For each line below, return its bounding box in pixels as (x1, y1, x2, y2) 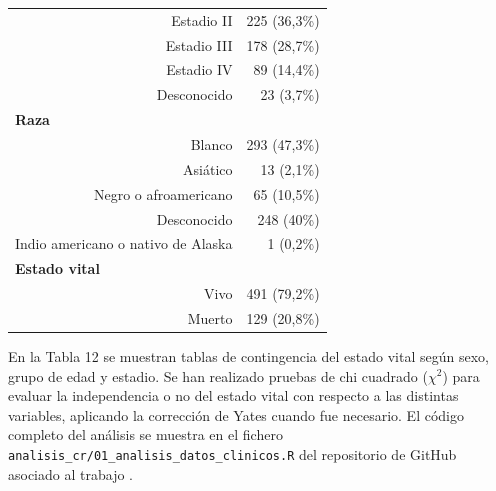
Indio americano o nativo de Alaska (15, 233, 233, 254)
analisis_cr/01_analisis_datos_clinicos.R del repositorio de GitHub (8, 443, 457, 464)
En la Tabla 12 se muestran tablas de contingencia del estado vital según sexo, (8, 345, 489, 366)
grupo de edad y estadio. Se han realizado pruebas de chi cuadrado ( (8, 365, 428, 386)
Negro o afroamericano (93, 183, 233, 204)
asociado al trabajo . (8, 463, 133, 484)
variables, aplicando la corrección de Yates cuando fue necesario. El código (8, 404, 464, 425)
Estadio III (165, 34, 233, 55)
